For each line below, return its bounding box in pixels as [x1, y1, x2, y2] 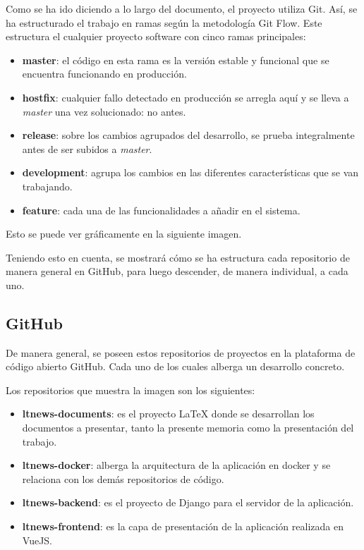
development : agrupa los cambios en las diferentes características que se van [22, 165, 359, 180]
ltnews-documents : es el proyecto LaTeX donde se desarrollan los [22, 406, 315, 421]
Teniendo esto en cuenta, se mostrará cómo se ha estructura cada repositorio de [6, 250, 350, 264]
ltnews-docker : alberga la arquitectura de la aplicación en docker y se [22, 458, 331, 472]
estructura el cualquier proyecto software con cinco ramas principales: [6, 29, 306, 44]
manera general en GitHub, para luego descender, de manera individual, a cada [6, 264, 348, 279]
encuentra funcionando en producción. [22, 66, 187, 81]
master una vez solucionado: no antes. [22, 104, 186, 118]
